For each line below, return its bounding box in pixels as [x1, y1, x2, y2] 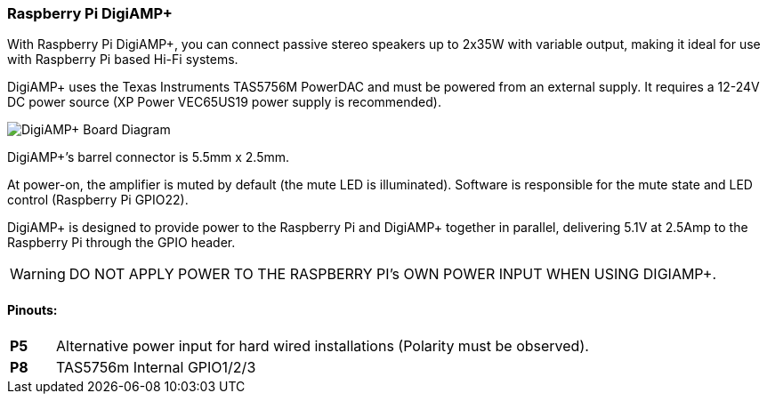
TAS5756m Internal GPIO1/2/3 [56, 357, 256, 376]
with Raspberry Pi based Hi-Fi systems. [7, 52, 238, 68]
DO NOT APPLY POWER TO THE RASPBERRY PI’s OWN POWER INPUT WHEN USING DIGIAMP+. [69, 265, 717, 284]
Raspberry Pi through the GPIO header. [7, 235, 236, 251]
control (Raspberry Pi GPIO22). [7, 192, 189, 208]
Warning [10, 265, 66, 284]
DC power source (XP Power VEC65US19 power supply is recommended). [7, 94, 441, 110]
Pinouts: [7, 301, 58, 317]
